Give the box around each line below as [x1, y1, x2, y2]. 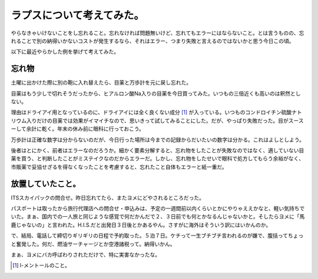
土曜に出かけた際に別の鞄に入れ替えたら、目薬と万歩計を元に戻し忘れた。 [11, 79, 191, 86]
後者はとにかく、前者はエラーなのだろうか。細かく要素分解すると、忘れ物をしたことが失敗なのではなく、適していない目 [11, 147, 304, 154]
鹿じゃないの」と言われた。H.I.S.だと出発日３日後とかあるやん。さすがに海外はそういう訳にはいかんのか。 [11, 221, 271, 228]
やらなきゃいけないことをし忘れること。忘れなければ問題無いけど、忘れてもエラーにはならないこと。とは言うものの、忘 [11, 29, 304, 36]
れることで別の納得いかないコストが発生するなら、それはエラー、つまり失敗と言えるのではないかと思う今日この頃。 [11, 37, 294, 44]
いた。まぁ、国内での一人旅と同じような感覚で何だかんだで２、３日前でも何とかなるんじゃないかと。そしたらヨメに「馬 [11, 213, 305, 220]
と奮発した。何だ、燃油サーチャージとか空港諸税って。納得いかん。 [11, 240, 176, 247]
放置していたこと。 [11, 179, 81, 189]
